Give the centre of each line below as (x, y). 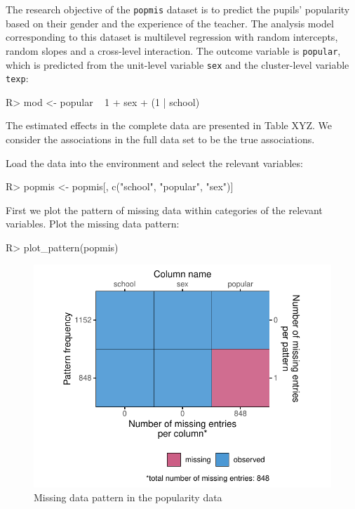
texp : (17, 78)
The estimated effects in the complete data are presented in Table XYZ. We (169, 125)
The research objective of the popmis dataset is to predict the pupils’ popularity (178, 9)
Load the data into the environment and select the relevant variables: (154, 163)
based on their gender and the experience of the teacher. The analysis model (170, 23)
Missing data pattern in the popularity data (128, 497)
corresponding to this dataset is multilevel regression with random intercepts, (172, 37)
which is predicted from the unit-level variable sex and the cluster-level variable (177, 64)
